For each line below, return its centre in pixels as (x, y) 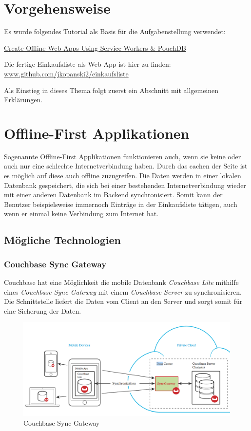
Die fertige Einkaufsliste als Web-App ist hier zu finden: (87, 64)
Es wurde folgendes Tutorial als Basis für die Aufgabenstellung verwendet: (115, 31)
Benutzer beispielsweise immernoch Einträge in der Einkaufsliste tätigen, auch (121, 204)
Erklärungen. (23, 100)
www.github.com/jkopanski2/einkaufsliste (66, 73)
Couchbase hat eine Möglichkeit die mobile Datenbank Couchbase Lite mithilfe (121, 282)
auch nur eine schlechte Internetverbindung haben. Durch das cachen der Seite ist (126, 166)
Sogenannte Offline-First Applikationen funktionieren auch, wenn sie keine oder (123, 156)
